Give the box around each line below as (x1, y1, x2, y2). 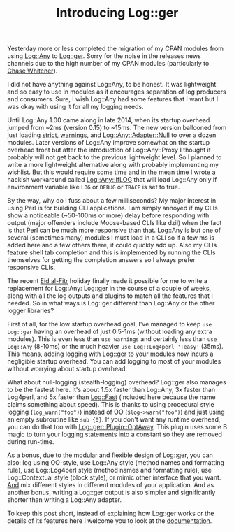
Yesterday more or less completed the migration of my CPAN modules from (7, 44, 224, 53)
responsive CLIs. (7, 264, 56, 272)
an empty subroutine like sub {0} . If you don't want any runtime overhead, (7, 415, 221, 424)
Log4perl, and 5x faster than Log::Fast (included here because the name (7, 393, 216, 401)
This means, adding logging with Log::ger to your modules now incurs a (7, 350, 214, 358)
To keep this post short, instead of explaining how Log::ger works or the (7, 509, 214, 518)
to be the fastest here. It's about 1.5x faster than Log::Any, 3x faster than (7, 386, 215, 394)
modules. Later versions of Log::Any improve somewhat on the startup (7, 138, 210, 147)
